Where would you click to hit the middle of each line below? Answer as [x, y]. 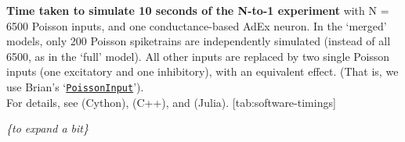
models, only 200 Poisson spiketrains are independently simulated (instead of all [199, 41]
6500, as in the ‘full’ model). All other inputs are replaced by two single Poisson [198, 56]
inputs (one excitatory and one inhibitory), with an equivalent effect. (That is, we [202, 71]
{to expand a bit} [47, 128]
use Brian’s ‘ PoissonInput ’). [75, 86]
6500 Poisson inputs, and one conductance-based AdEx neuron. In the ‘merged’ [197, 25]
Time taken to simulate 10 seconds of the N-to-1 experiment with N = [198, 10]
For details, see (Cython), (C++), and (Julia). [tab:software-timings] [171, 102]
